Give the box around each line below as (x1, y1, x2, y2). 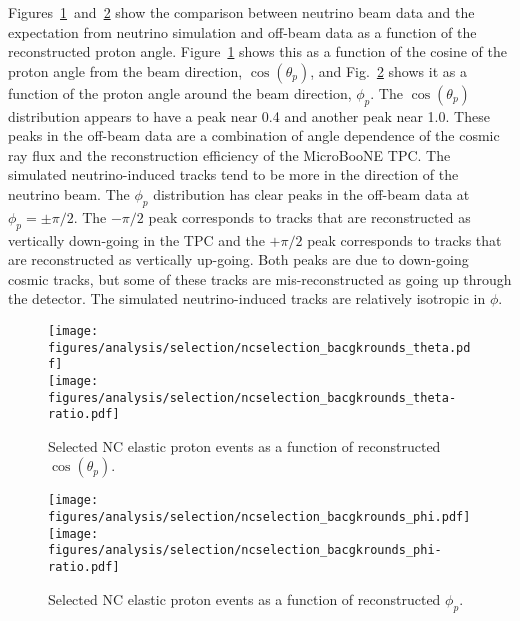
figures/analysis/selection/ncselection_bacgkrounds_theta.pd (48, 340, 471, 355)
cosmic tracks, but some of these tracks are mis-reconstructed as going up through (8, 268, 512, 289)
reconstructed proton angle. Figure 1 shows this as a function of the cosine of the (8, 41, 507, 62)
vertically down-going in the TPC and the (8, 229, 265, 250)
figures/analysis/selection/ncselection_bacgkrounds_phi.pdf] (48, 510, 471, 525)
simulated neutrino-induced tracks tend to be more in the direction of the (8, 164, 459, 185)
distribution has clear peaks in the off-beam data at (153, 183, 470, 204)
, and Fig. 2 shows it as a (310, 60, 467, 81)
